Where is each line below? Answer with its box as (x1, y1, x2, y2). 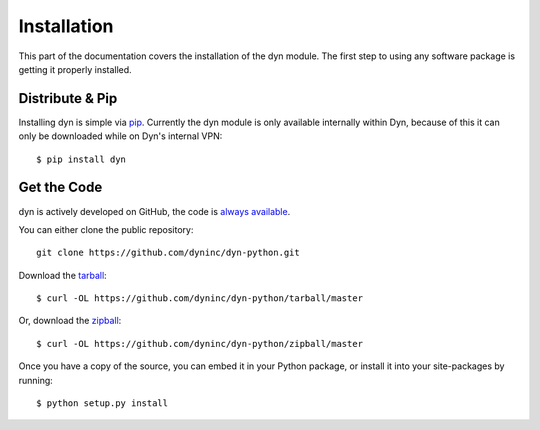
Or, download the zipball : (18, 315, 122, 327)
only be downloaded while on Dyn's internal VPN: (18, 130, 223, 142)
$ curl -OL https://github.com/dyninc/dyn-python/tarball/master (36, 293, 364, 304)
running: (18, 374, 54, 386)
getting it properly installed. (18, 63, 132, 75)
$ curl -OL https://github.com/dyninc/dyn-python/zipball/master (36, 338, 364, 349)
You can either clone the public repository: (18, 223, 194, 235)
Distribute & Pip (18, 90, 118, 107)
